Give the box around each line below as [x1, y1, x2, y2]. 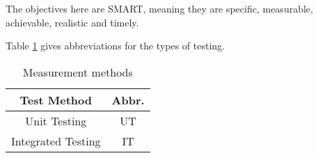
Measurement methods [22, 63, 133, 80]
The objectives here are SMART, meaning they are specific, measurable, [6, 1, 313, 15]
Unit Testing [25, 112, 87, 129]
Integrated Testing [11, 132, 101, 149]
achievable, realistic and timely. [6, 15, 139, 29]
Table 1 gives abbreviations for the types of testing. [6, 38, 225, 53]
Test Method [19, 91, 93, 108]
